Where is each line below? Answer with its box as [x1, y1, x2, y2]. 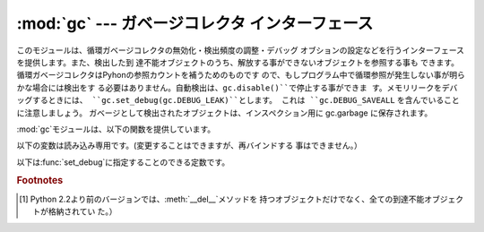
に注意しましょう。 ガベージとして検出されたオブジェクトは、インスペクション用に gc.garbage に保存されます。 [16, 107, 433, 118]
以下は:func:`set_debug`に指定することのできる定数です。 [16, 157, 230, 168]
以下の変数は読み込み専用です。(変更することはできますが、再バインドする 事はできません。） [16, 140, 362, 151]
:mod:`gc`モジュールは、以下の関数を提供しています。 [16, 124, 216, 134]
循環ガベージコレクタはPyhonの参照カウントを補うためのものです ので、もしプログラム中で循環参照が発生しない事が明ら [16, 70, 465, 81]
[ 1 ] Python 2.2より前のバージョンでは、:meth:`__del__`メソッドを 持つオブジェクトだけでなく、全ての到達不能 [19, 193, 425, 204]
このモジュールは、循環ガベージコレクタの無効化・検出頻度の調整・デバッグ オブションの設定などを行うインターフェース [16, 45, 465, 56]
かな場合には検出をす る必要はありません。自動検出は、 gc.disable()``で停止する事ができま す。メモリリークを [16, 82, 443, 93]
